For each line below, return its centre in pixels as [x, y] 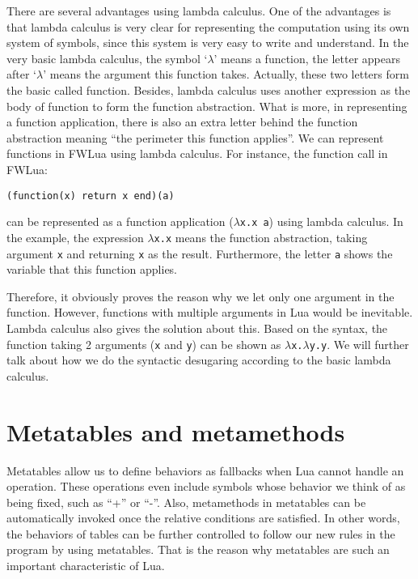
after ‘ [21, 74]
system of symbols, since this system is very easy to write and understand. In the [208, 43]
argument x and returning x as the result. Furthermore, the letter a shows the [200, 253]
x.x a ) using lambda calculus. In [321, 221]
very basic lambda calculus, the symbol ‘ [107, 58]
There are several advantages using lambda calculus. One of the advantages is [199, 11]
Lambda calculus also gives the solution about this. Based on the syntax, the [197, 328]
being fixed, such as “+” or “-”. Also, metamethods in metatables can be [186, 502]
